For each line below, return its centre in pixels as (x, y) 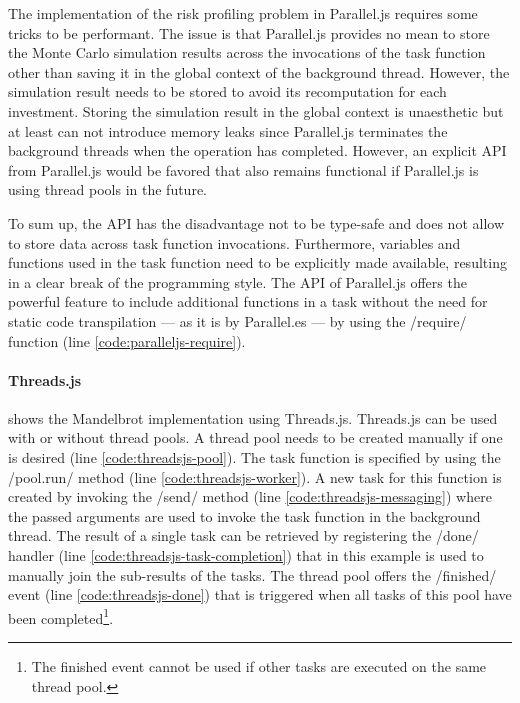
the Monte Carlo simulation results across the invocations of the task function (247, 52)
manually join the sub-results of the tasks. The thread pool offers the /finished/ (252, 574)
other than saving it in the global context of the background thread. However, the (259, 71)
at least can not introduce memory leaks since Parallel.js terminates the (228, 130)
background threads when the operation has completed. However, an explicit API (257, 150)
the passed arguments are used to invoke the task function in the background (244, 515)
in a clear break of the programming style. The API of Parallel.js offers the (237, 281)
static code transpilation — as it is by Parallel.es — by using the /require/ (237, 320)
